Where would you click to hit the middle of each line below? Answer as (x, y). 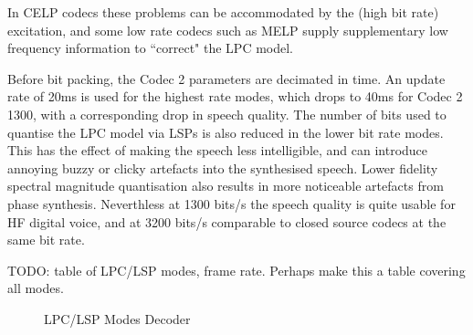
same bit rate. (46, 240)
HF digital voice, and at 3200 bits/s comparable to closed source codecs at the (227, 221)
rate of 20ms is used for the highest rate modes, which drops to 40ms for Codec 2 (235, 96)
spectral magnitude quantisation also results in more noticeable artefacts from (226, 186)
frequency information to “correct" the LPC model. (151, 48)
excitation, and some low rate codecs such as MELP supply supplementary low (228, 30)
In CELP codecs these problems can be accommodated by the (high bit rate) (223, 12)
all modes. (36, 288)
